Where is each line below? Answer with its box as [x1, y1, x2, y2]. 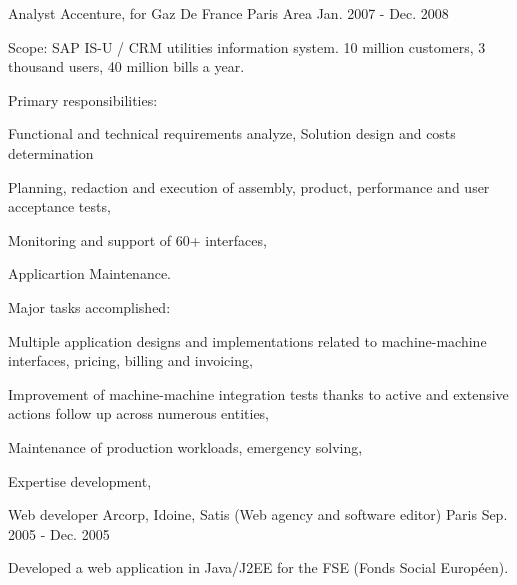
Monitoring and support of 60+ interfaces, [8, 229, 267, 250]
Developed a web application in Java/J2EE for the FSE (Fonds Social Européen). [8, 557, 509, 578]
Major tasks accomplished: [8, 296, 171, 317]
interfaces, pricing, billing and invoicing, [8, 350, 253, 371]
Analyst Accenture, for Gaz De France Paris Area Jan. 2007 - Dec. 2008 [8, 3, 449, 23]
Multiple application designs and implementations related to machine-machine [8, 330, 487, 351]
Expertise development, [8, 470, 152, 491]
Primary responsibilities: [8, 89, 158, 110]
